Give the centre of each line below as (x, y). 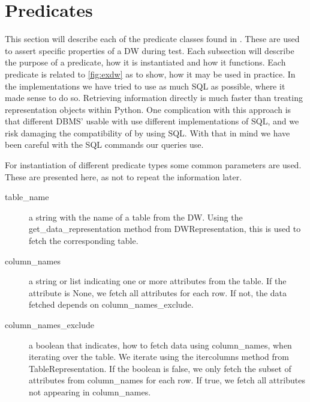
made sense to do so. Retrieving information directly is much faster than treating (154, 98)
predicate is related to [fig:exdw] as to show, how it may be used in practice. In (150, 74)
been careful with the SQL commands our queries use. (104, 145)
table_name (27, 197)
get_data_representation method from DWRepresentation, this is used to (165, 229)
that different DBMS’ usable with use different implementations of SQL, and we (152, 121)
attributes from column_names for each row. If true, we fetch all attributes (167, 380)
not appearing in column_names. (90, 391)
